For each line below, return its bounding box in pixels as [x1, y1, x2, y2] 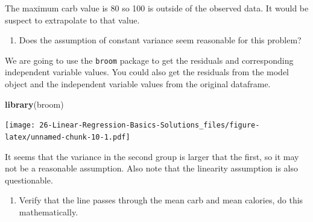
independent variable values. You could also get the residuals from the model [5, 66, 289, 78]
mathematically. [19, 205, 78, 218]
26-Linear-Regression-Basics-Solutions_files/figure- [39, 121, 260, 130]
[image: [5, 121, 36, 130]
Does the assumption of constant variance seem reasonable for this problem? [19, 34, 302, 46]
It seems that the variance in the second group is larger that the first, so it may [5, 150, 299, 162]
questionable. [5, 173, 53, 186]
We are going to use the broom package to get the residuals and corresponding [5, 54, 294, 66]
